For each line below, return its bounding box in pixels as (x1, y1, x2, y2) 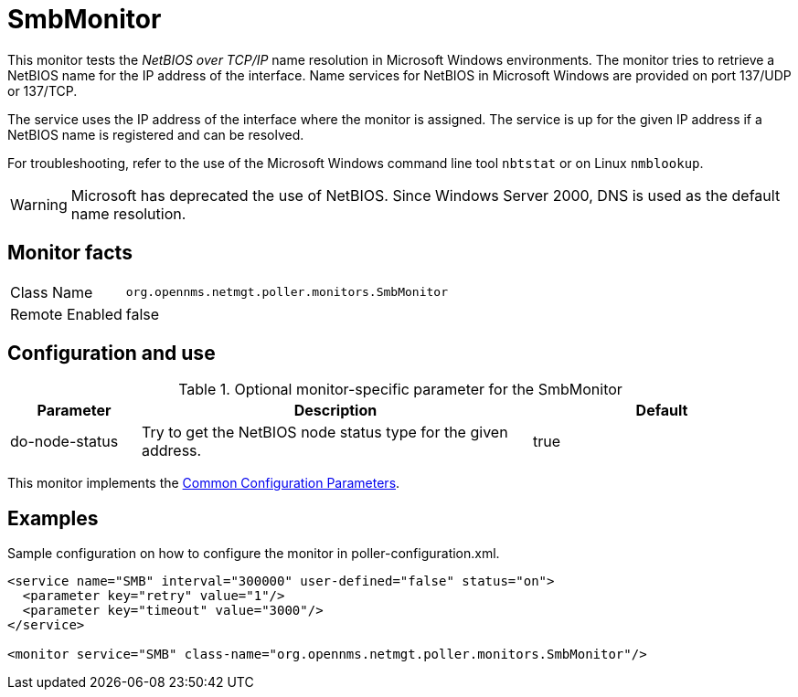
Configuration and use (7, 342, 216, 365)
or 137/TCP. (7, 82, 78, 99)
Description (293, 401, 378, 420)
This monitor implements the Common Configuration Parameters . (7, 475, 400, 491)
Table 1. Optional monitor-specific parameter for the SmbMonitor (178, 380, 622, 399)
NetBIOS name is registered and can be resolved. (7, 126, 304, 143)
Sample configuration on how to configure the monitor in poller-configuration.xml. (7, 545, 500, 562)
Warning (10, 195, 68, 214)
